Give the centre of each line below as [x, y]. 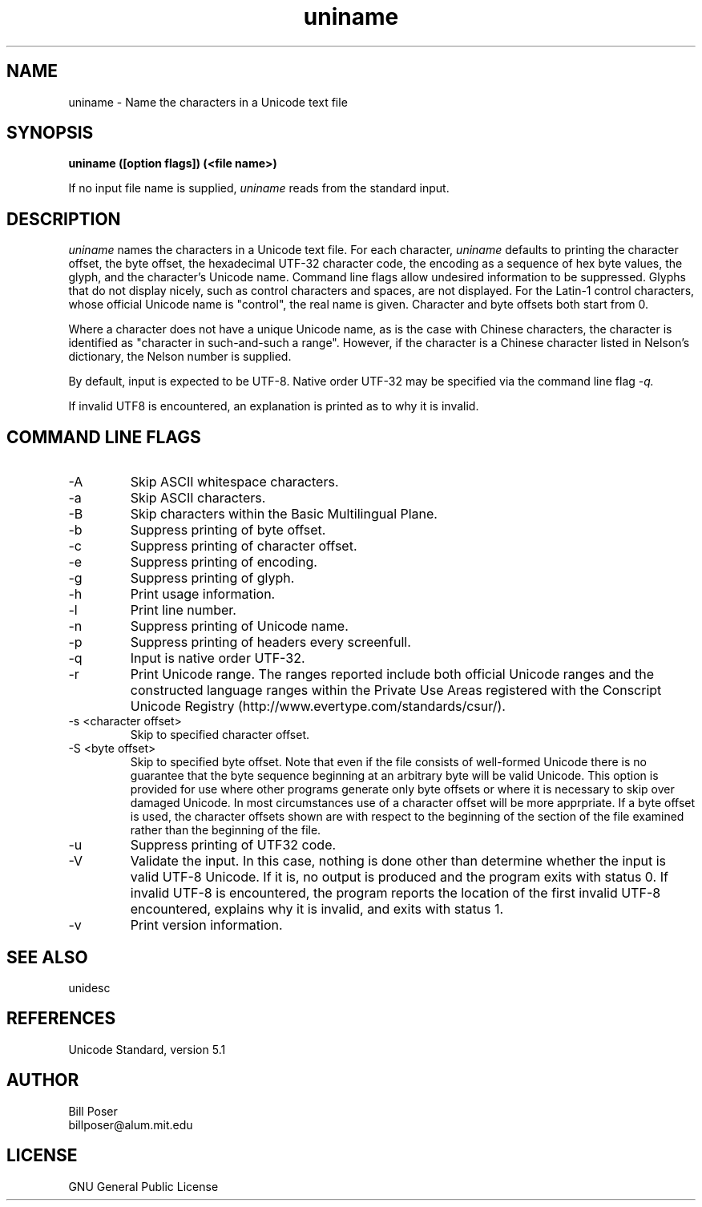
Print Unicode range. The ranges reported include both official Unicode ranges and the [392, 674]
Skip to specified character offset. [220, 735]
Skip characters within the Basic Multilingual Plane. [284, 514]
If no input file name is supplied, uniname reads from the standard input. [259, 188]
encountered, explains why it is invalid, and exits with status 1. [317, 909]
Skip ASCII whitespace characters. [234, 482]
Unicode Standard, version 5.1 [147, 1049]
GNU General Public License [143, 1186]
